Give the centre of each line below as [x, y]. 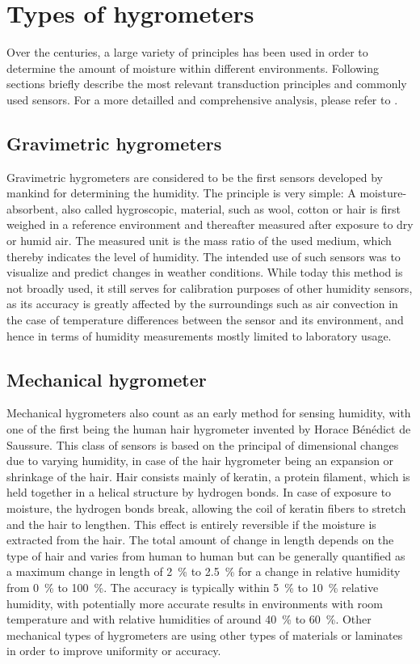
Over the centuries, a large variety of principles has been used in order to [187, 52]
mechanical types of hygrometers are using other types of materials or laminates [205, 634]
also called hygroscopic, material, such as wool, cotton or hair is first [231, 208]
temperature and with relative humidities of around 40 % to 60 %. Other [189, 619]
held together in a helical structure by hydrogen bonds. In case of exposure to [199, 492]
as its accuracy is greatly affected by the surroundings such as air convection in [202, 304]
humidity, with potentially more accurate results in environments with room [195, 603]
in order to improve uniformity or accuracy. [114, 651]
